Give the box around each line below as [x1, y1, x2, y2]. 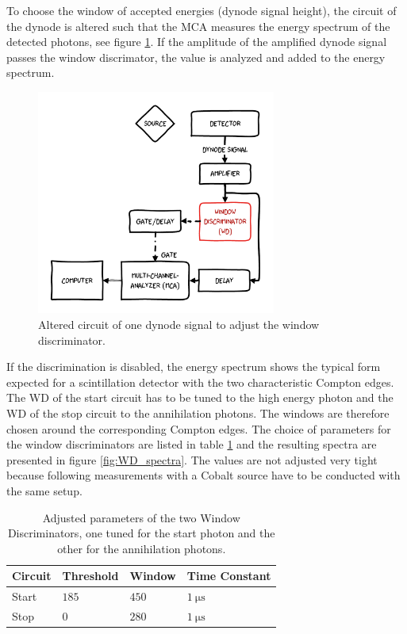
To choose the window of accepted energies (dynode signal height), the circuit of [6, 2, 397, 18]
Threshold [62, 567, 119, 584]
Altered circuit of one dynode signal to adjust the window [38, 315, 320, 332]
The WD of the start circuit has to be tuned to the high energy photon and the [6, 389, 394, 406]
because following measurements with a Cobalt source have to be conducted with [6, 467, 401, 483]
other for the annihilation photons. [57, 540, 226, 556]
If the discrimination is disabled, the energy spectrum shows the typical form [6, 358, 381, 375]
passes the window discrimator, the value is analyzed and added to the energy [6, 48, 386, 65]
